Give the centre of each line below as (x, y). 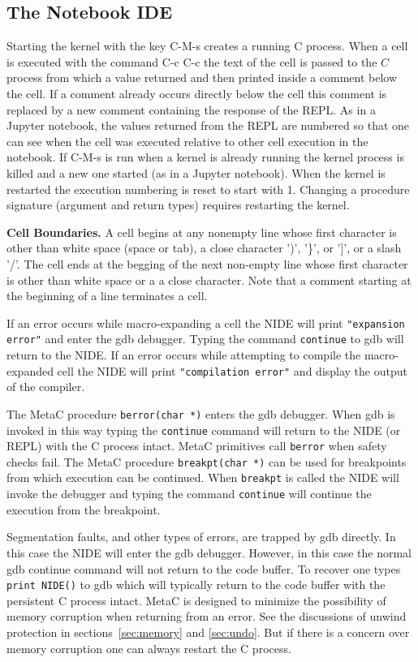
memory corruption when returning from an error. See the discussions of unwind (207, 616)
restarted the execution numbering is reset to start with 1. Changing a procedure (208, 189)
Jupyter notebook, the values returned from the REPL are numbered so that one (208, 125)
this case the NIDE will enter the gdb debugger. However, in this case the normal (209, 552)
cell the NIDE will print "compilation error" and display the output (232, 370)
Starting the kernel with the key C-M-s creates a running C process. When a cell (207, 46)
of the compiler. (46, 387)
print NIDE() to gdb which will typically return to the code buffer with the (196, 585)
